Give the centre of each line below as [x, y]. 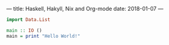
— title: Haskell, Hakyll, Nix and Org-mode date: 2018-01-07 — [85, 9]
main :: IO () [24, 30]
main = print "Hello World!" [43, 36]
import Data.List [28, 20]
